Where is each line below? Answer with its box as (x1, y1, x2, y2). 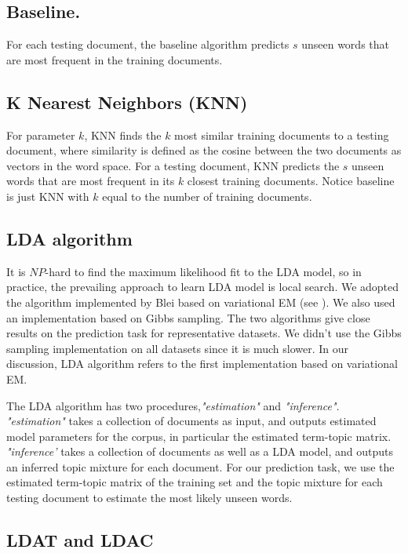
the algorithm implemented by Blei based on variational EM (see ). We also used (6, 293, 395, 310)
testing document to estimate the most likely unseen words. (6, 489, 293, 506)
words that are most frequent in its (6, 173, 175, 189)
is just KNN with (6, 187, 89, 204)
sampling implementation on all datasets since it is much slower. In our (6, 340, 349, 356)
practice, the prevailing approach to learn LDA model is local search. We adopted (6, 278, 399, 295)
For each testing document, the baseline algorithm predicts (6, 36, 290, 53)
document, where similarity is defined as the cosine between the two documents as (6, 142, 402, 158)
